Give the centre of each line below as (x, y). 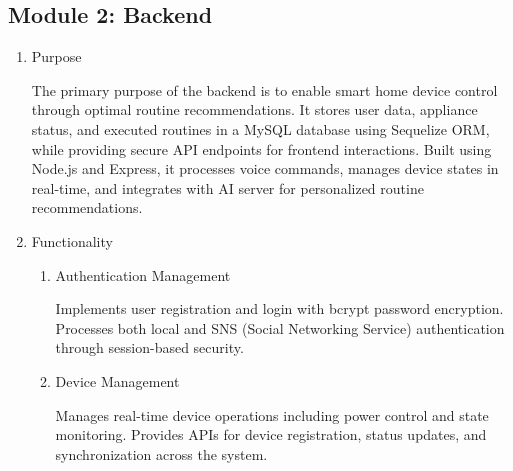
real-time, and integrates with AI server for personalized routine (227, 187)
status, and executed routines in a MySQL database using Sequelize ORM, (260, 128)
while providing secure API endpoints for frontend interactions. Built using (261, 148)
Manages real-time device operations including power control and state (272, 414)
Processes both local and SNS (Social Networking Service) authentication (280, 327)
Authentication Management (143, 274)
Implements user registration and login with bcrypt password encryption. (279, 308)
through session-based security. (149, 347)
